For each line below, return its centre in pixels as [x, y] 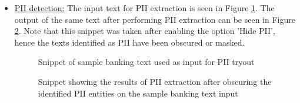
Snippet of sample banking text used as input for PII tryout [146, 62]
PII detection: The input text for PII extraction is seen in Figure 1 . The [144, 8]
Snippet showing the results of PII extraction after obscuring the [155, 81]
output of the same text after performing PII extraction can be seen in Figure [155, 19]
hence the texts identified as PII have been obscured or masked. [129, 42]
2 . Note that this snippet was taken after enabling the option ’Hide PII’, [145, 31]
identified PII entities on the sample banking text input [138, 93]
